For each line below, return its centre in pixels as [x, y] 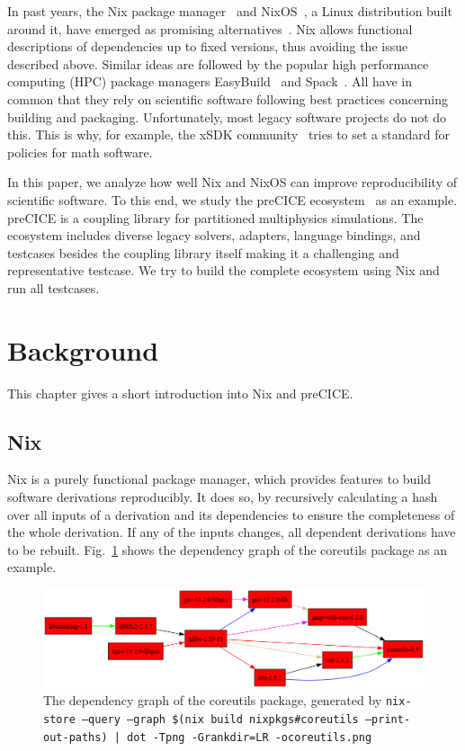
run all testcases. [54, 287]
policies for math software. [80, 152]
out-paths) [76, 737]
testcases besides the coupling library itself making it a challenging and [203, 252]
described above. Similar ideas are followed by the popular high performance [218, 63]
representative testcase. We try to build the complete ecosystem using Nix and [224, 270]
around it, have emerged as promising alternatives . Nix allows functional [210, 28]
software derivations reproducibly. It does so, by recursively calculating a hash [223, 497]
